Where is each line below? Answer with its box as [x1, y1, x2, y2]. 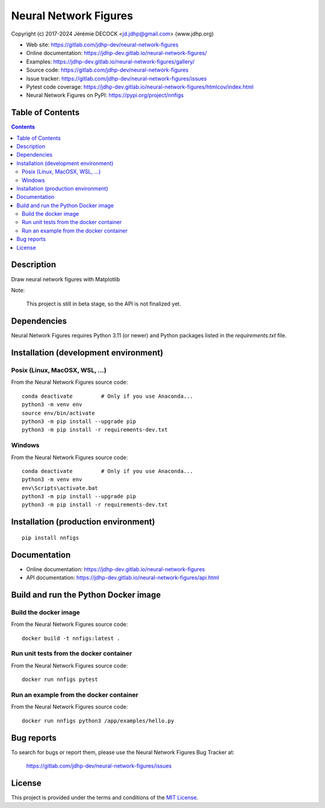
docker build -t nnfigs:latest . [22, 634, 120, 642]
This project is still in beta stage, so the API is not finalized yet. [26, 300, 182, 307]
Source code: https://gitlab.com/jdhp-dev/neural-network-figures [26, 66, 189, 74]
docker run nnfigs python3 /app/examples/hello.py [22, 717, 175, 724]
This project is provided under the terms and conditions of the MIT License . [11, 794, 199, 801]
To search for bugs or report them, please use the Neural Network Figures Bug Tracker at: [11, 748, 235, 756]
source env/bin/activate [22, 410, 95, 416]
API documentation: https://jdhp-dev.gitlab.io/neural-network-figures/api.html [26, 574, 220, 581]
